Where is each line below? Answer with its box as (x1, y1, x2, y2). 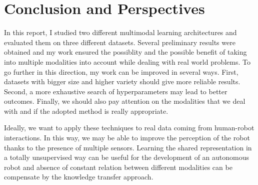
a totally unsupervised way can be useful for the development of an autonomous (4, 152, 249, 162)
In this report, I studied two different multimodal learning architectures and (4, 27, 237, 38)
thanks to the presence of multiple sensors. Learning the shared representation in (4, 142, 252, 152)
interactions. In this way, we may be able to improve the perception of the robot (4, 132, 250, 143)
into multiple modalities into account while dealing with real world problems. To (4, 56, 251, 67)
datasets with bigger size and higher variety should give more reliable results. (4, 76, 240, 87)
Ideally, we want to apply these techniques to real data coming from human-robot (4, 122, 254, 133)
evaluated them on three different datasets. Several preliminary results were (4, 37, 235, 47)
